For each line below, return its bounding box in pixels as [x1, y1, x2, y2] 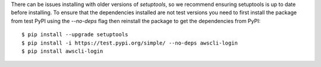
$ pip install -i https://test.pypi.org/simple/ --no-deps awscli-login [21, 39, 238, 46]
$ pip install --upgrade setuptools [21, 31, 128, 38]
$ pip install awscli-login [21, 47, 103, 55]
